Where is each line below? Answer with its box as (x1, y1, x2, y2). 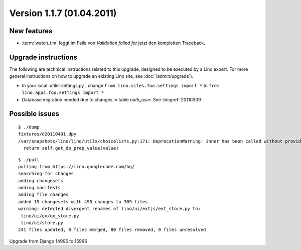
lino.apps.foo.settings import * (22, 90, 104, 95)
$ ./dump (18, 124, 40, 130)
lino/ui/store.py (21, 220, 64, 226)
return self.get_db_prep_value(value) (23, 146, 119, 151)
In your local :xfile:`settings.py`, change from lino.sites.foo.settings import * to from (22, 82, 220, 88)
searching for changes (18, 171, 74, 177)
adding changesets (18, 178, 64, 183)
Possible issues (9, 109, 60, 118)
